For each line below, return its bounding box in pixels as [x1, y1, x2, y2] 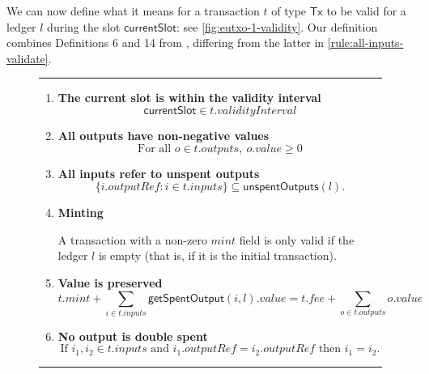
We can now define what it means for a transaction [6, 2, 260, 19]
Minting [57, 204, 104, 221]
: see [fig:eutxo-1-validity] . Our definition [176, 18, 378, 35]
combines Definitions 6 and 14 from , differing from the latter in [6, 34, 325, 51]
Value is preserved [57, 274, 163, 291]
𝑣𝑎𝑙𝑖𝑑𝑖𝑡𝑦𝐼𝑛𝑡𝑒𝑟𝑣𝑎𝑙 [217, 104, 297, 117]
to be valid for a [326, 2, 406, 19]
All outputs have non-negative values [57, 126, 270, 143]
